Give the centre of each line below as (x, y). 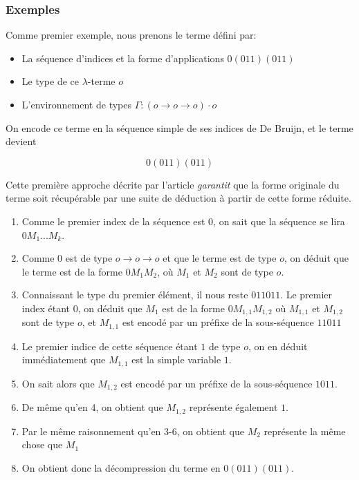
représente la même (305, 431)
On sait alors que (58, 383)
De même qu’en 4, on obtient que (92, 407)
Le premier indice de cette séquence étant (110, 346)
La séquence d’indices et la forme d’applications (123, 58)
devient (21, 141)
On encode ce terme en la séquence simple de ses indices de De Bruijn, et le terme (179, 127)
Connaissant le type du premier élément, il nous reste (135, 295)
